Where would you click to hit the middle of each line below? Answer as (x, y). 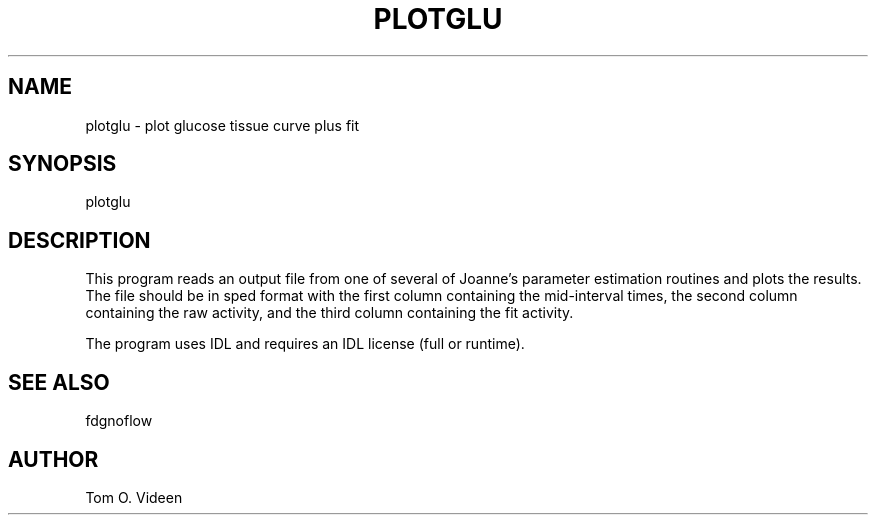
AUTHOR (53, 459)
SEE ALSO (59, 382)
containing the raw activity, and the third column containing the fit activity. (329, 313)
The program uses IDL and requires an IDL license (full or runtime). (305, 344)
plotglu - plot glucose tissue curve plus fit (222, 125)
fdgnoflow (119, 421)
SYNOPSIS (62, 164)
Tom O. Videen (134, 497)
